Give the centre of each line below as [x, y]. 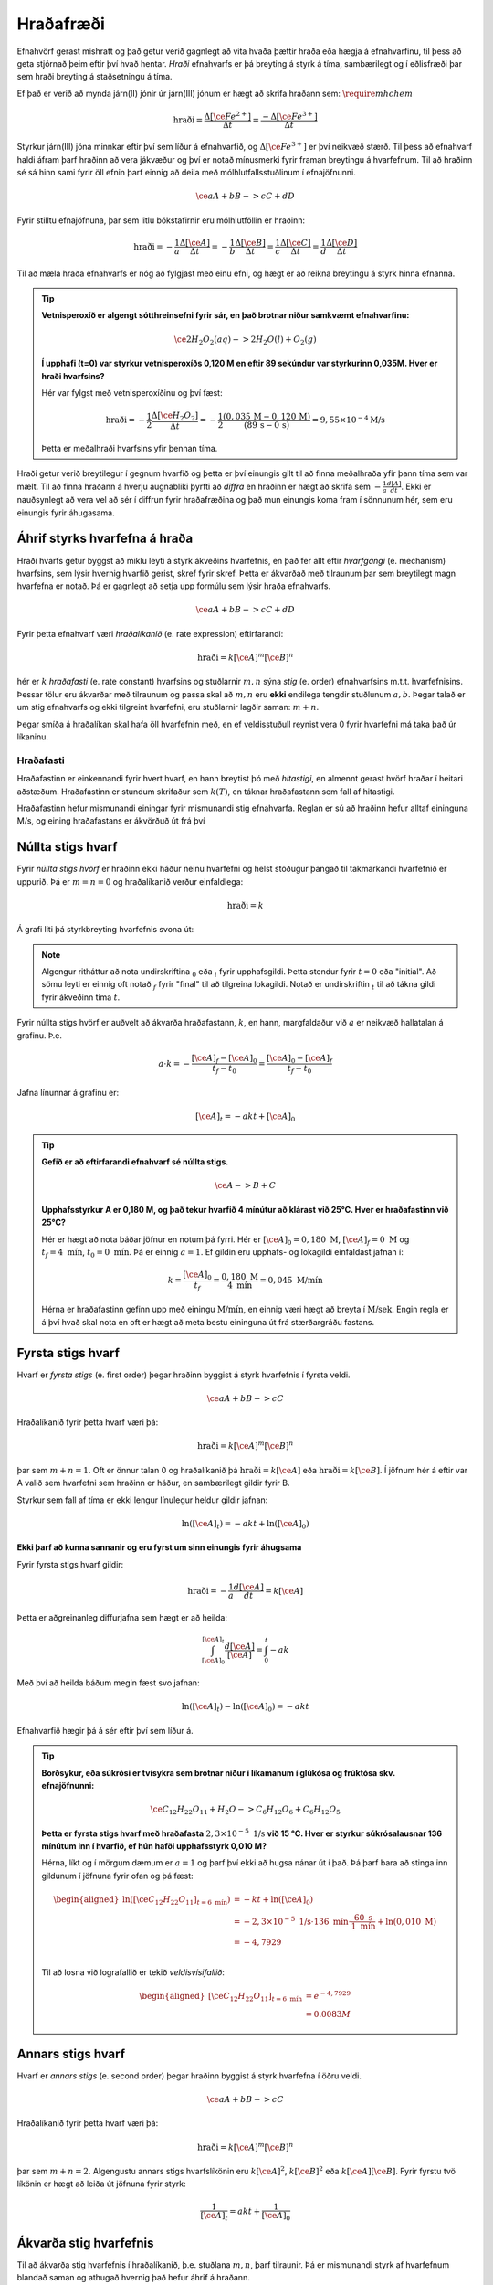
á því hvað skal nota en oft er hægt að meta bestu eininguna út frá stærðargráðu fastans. [208, 1322]
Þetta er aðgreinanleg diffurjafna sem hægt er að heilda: [122, 1617]
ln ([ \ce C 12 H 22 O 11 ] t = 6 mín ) [176, 1901]
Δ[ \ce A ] [194, 243]
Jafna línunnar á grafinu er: [68, 1093]
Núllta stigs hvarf [67, 847]
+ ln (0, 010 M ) [407, 1921]
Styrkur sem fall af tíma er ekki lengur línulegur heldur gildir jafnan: [142, 1500]
